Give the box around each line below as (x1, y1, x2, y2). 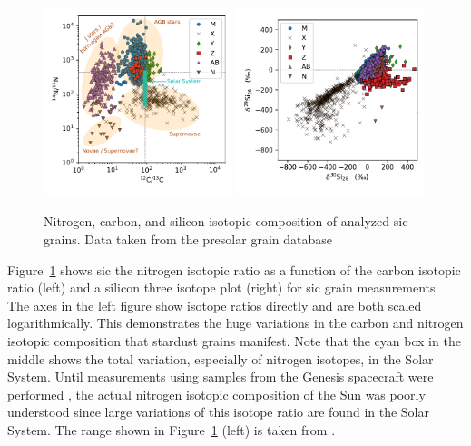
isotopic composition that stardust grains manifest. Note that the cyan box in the (7, 331, 461, 350)
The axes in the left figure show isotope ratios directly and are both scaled (7, 295, 422, 314)
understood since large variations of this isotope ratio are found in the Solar (7, 402, 429, 421)
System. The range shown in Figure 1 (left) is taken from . (7, 420, 336, 439)
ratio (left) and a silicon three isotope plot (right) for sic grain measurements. (7, 278, 439, 297)
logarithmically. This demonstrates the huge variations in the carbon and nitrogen (7, 313, 464, 332)
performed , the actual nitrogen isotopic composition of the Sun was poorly (7, 384, 426, 403)
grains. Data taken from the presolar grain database (44, 229, 332, 248)
